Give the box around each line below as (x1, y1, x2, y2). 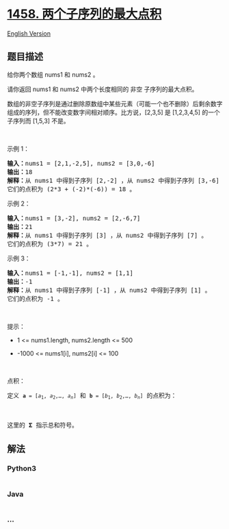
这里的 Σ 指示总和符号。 (7, 421, 79, 429)
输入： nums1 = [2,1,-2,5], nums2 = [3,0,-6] (7, 159, 155, 167)
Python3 (7, 464, 36, 473)
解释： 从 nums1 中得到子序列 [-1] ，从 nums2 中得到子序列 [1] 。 (7, 286, 211, 294)
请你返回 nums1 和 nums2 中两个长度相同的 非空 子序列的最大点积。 (7, 85, 198, 93)
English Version (7, 29, 51, 38)
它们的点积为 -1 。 (7, 295, 64, 302)
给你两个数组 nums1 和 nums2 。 (7, 70, 99, 79)
